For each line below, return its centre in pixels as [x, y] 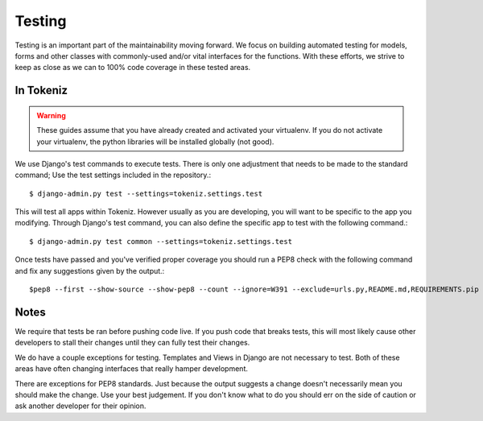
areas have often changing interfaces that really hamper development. [132, 369]
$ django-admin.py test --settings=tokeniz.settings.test [146, 194]
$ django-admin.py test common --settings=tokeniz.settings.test [161, 241]
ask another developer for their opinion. [80, 406]
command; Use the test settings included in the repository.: [113, 175]
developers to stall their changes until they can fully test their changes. [132, 343]
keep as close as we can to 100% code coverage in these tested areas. [133, 68]
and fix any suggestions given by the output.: [90, 270]
